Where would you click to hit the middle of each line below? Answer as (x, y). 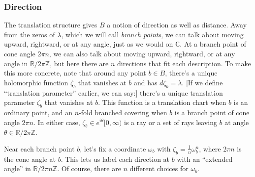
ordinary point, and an (38, 112)
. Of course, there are (89, 168)
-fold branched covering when (123, 112)
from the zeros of (30, 34)
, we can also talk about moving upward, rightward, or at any (142, 53)
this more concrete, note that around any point (75, 73)
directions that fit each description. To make (184, 63)
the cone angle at (30, 159)
